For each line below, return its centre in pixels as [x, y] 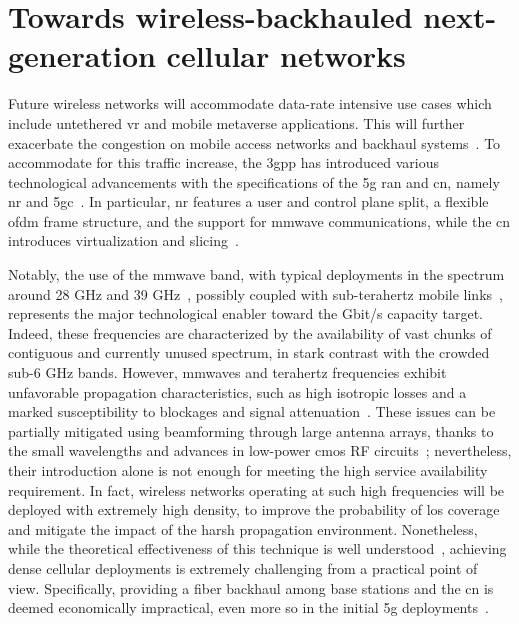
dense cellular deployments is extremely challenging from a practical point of [243, 567]
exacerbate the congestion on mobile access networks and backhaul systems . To [254, 142]
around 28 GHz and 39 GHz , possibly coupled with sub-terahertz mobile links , [255, 293]
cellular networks [286, 55]
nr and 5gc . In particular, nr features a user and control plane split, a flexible [248, 201]
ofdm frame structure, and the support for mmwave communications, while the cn [259, 220]
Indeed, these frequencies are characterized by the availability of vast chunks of [250, 332]
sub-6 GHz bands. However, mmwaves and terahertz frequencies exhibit [227, 372]
